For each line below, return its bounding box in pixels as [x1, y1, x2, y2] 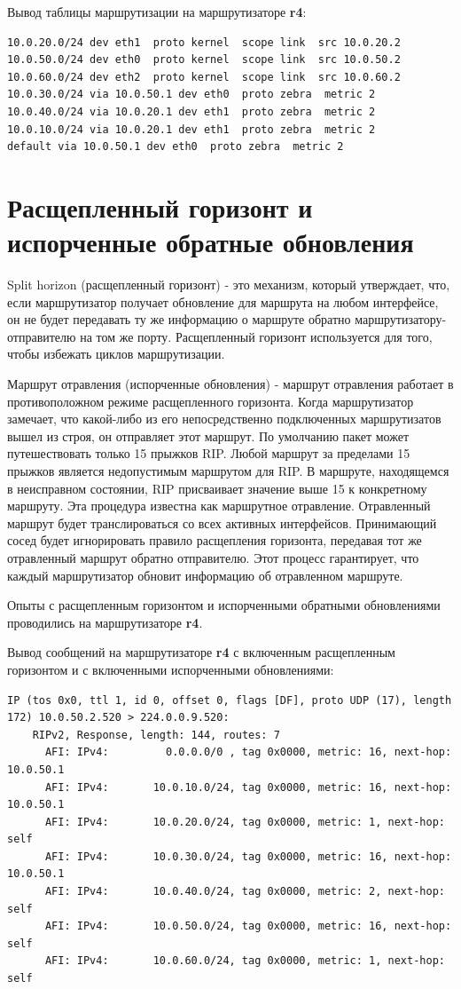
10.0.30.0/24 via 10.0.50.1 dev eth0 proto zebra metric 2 [7, 88, 376, 101]
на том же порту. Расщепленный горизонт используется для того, [80, 327, 433, 345]
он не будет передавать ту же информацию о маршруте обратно [7, 310, 351, 328]
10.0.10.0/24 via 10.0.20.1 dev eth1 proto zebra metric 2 [7, 123, 376, 136]
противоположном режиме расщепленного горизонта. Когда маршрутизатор [7, 392, 414, 410]
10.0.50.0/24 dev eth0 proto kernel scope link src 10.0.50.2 [7, 53, 401, 67]
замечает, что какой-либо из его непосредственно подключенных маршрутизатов [7, 409, 441, 428]
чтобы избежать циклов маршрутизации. [7, 344, 225, 363]
